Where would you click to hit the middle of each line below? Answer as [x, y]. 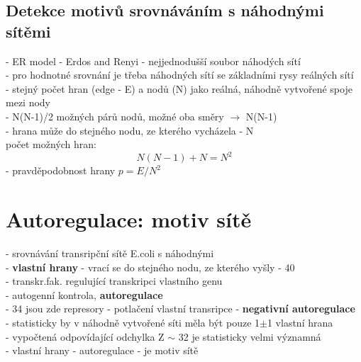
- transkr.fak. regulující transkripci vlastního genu [114, 281]
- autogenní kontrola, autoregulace [84, 294]
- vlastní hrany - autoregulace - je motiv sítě [102, 350]
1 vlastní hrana [300, 322]
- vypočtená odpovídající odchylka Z [85, 336]
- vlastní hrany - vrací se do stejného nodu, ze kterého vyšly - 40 [150, 267]
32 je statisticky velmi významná [250, 336]
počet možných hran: [51, 144]
